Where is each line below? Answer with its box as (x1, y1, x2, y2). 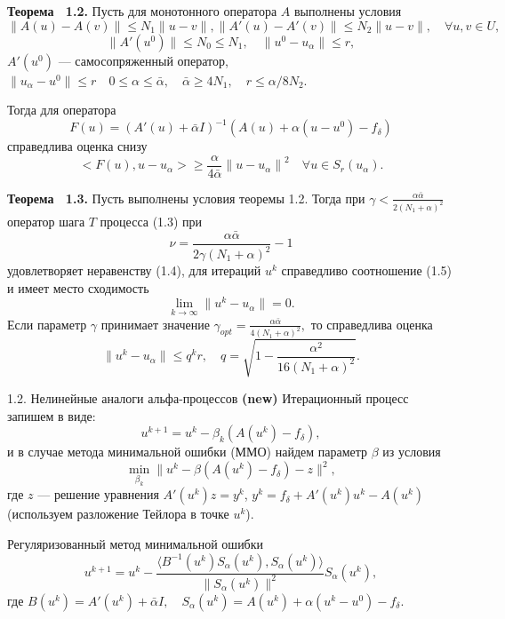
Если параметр (7, 314, 87, 333)
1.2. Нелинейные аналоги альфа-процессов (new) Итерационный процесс (7, 388, 409, 407)
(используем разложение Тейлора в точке (7, 504, 229, 523)
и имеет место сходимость (7, 278, 149, 297)
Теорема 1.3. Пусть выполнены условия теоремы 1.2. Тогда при (7, 188, 365, 207)
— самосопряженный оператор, (58, 51, 228, 69)
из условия (382, 442, 441, 461)
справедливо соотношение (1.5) (281, 261, 453, 280)
